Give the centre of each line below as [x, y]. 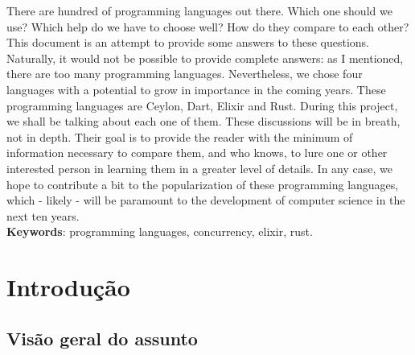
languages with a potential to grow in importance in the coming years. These [196, 89]
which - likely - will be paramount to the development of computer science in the [206, 200]
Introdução [68, 287]
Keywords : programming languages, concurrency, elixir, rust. [160, 231]
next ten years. [43, 215]
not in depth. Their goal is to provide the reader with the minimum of [180, 136]
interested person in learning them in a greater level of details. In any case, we [199, 168]
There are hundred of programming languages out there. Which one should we [199, 10]
